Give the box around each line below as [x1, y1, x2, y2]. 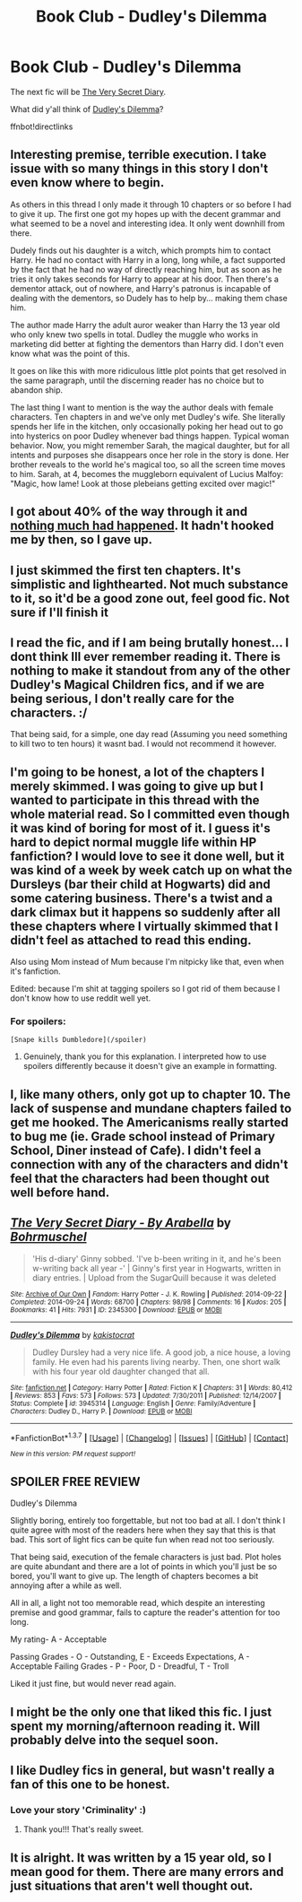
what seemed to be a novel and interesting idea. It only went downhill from [10, 218, 286, 229]
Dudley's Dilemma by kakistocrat [10, 1329, 135, 1340]
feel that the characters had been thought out [10, 1170, 270, 1185]
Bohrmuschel [10, 1229, 88, 1245]
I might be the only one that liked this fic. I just [10, 1704, 272, 1719]
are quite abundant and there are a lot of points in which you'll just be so [10, 1561, 277, 1572]
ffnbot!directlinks [10, 121, 73, 132]
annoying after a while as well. [10, 1580, 122, 1591]
